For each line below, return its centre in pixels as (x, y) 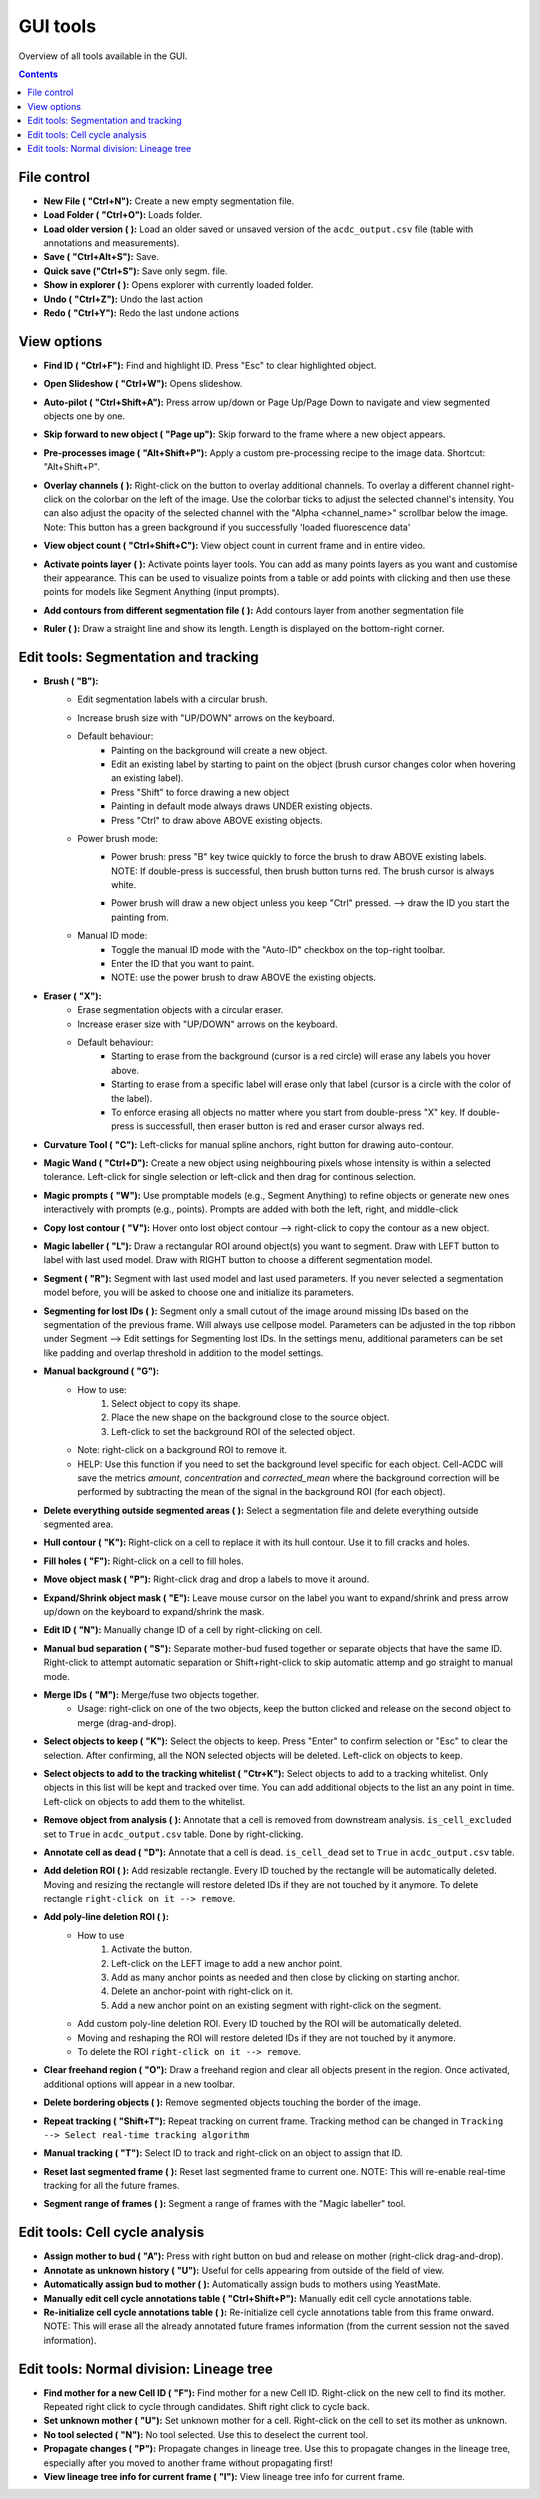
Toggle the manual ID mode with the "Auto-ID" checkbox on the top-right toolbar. (278, 949)
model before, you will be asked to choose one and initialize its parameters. (199, 1292)
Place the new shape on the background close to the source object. (250, 1417)
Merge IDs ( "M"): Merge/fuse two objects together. (151, 1694)
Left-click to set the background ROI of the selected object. (233, 1431)
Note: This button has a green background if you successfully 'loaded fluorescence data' (227, 527)
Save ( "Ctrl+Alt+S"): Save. (101, 257)
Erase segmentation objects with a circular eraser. (180, 1010)
